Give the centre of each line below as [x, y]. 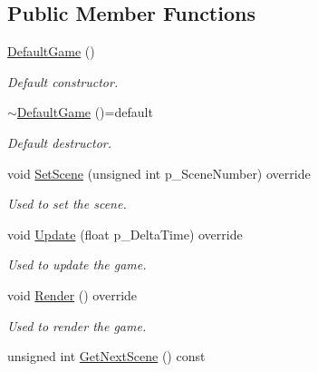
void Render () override [72, 294]
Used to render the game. [77, 325]
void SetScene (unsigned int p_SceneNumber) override [159, 173]
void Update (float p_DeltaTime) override [125, 234]
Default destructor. [60, 142]
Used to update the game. [77, 264]
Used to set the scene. [67, 204]
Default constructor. [63, 81]
